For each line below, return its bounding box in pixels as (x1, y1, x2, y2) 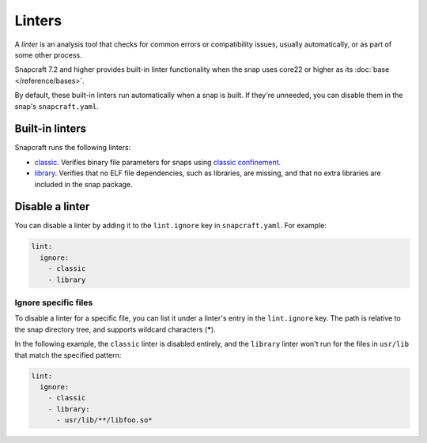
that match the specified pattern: (14, 350, 122, 359)
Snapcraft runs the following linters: (14, 143, 131, 152)
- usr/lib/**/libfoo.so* (56, 415, 153, 425)
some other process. (14, 50, 82, 59)
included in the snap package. (34, 179, 134, 189)
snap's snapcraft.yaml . (14, 101, 99, 111)
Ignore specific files (14, 297, 93, 308)
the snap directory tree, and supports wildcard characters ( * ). (14, 325, 217, 334)
